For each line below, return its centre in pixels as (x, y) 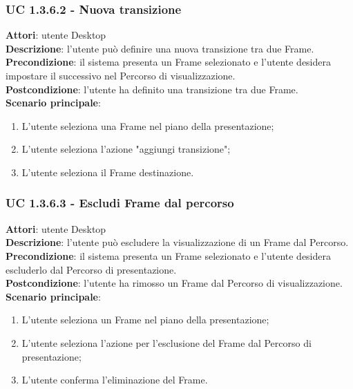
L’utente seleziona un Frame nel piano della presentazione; (145, 320)
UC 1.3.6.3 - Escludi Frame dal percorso (120, 203)
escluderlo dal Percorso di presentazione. (91, 269)
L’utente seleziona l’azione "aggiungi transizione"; (126, 149)
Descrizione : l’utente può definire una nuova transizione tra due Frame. (160, 48)
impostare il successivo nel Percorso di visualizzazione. (121, 75)
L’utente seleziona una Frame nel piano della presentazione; (148, 125)
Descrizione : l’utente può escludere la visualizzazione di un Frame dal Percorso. (177, 242)
